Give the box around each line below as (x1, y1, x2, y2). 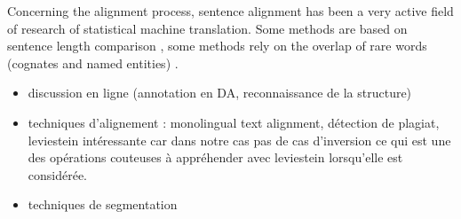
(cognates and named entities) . (7, 53, 179, 72)
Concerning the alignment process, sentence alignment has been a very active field (7, 2, 454, 20)
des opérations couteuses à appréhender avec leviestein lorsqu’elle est (28, 148, 403, 167)
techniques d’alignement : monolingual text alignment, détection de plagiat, (28, 113, 440, 131)
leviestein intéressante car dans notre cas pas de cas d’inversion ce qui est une (28, 130, 451, 149)
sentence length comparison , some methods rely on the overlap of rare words (7, 36, 427, 55)
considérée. (28, 165, 88, 184)
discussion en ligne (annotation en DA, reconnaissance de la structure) (28, 83, 412, 102)
